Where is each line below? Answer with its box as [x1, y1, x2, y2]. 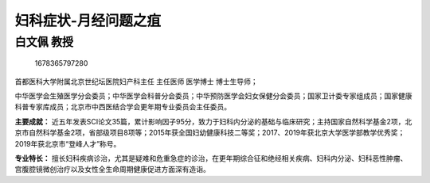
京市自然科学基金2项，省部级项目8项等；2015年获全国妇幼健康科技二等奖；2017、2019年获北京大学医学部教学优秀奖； [14, 128, 405, 138]
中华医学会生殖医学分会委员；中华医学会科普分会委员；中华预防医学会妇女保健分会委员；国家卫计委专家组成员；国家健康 [14, 91, 412, 101]
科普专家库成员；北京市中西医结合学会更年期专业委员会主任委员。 [14, 102, 231, 112]
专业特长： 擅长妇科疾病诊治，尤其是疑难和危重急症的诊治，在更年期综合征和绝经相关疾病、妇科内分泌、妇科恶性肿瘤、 [14, 153, 408, 162]
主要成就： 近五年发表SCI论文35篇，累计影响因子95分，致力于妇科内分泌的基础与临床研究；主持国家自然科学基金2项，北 [14, 116, 412, 126]
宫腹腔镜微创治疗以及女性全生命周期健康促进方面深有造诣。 [14, 165, 210, 174]
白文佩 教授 [14, 35, 74, 49]
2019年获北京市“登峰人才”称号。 [14, 139, 121, 148]
